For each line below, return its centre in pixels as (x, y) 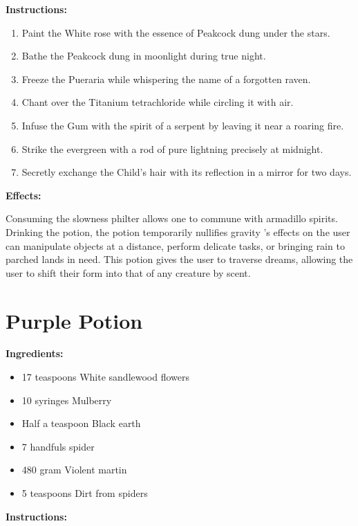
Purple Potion (74, 320)
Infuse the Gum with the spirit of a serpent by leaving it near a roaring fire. (183, 125)
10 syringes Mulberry (67, 400)
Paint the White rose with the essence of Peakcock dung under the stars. (176, 32)
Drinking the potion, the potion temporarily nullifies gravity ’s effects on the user (178, 232)
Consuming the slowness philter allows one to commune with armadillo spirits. (172, 218)
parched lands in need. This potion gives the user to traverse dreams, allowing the (179, 259)
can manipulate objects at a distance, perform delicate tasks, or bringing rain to (175, 245)
